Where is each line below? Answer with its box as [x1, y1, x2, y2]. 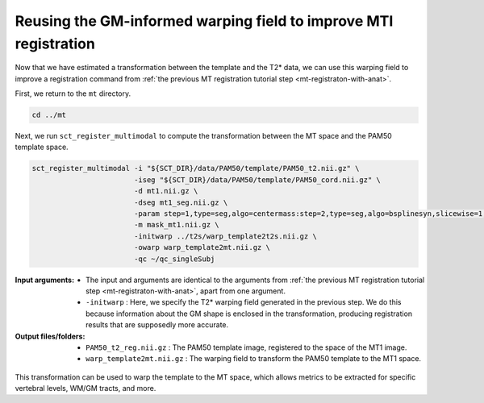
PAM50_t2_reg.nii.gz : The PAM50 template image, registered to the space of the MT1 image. [86, 343, 407, 352]
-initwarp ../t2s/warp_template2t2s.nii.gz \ [133, 231, 318, 241]
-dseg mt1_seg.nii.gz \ [133, 197, 228, 207]
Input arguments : [15, 275, 75, 285]
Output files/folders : [15, 331, 86, 341]
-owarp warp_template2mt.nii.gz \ [133, 243, 270, 252]
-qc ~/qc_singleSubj [133, 254, 215, 264]
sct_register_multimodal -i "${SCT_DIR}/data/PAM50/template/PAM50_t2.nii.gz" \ [31, 164, 360, 173]
